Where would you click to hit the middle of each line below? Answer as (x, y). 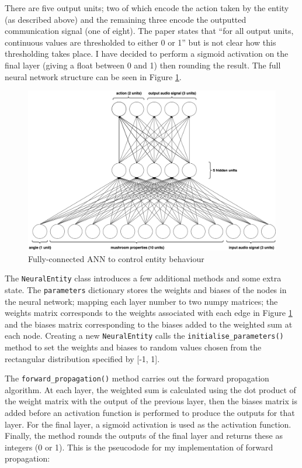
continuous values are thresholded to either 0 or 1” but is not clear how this (140, 42)
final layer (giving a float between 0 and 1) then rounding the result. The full (143, 65)
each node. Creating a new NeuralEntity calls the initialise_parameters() (144, 335)
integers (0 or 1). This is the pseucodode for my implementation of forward (139, 447)
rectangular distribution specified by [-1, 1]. (82, 358)
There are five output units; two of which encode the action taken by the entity (147, 8)
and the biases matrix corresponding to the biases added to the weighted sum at (149, 324)
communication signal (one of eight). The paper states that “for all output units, (149, 31)
